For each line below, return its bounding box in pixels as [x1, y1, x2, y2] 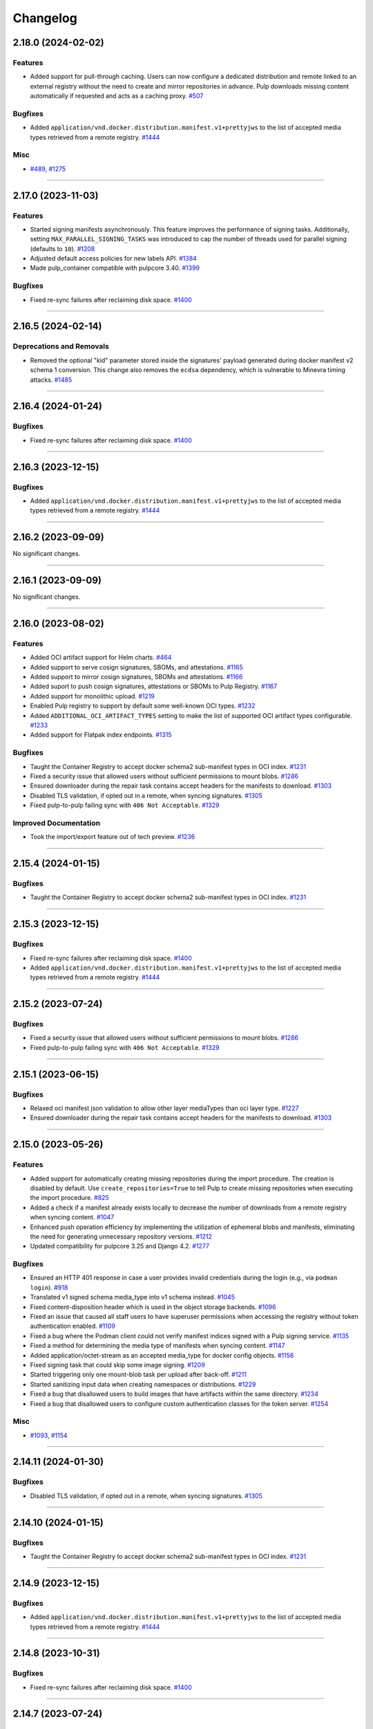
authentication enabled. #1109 [30, 1322, 115, 1331]
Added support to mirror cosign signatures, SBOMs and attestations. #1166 [30, 673, 243, 681]
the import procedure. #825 [30, 1194, 110, 1202]
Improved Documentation [12, 818, 101, 828]
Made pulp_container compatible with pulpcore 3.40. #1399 [30, 263, 200, 272]
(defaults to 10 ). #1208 [30, 244, 95, 252]
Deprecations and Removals [12, 342, 110, 351]
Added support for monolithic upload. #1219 [30, 692, 155, 700]
